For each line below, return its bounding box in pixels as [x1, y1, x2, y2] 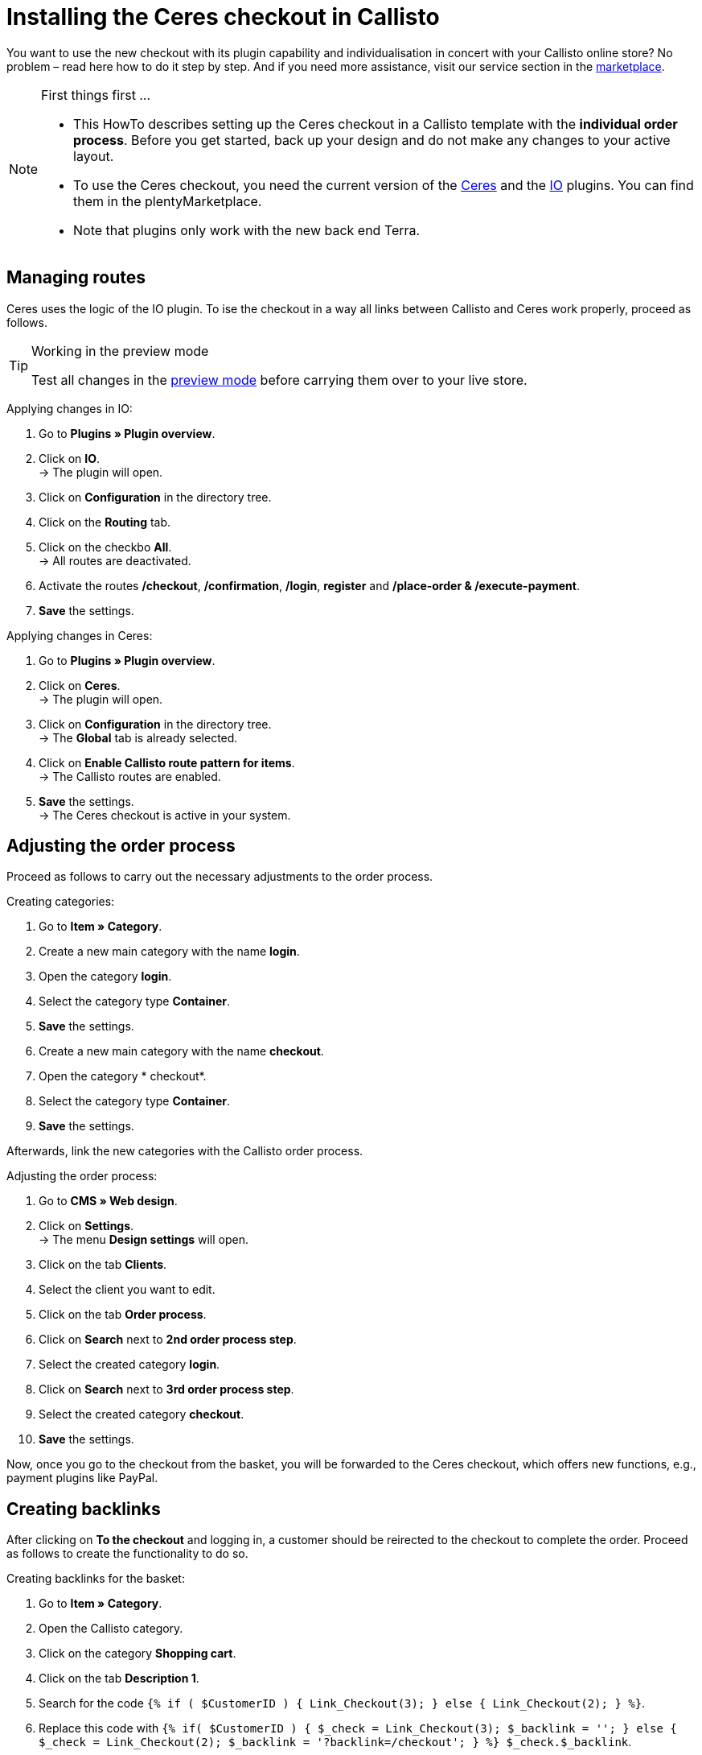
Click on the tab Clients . [39, 1257, 167, 1272]
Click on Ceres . [39, 678, 121, 692]
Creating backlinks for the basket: [6, 1571, 185, 1586]
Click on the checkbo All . [39, 539, 172, 554]
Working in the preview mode [31, 342, 209, 359]
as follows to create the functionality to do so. [6, 1546, 248, 1561]
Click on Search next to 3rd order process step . [39, 1382, 294, 1397]
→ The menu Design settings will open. [39, 1233, 249, 1247]
